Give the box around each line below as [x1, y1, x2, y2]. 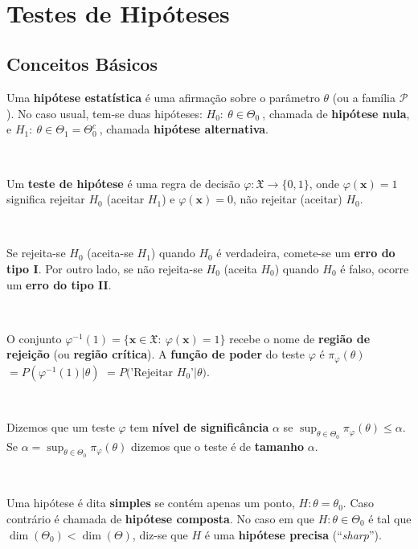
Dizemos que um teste [6, 419, 115, 436]
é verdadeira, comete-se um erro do [216, 244, 395, 261]
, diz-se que [132, 526, 188, 543]
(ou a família [332, 89, 395, 106]
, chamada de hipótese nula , [262, 104, 410, 121]
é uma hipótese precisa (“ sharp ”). [204, 526, 382, 543]
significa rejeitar [6, 191, 85, 207]
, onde [309, 174, 339, 191]
